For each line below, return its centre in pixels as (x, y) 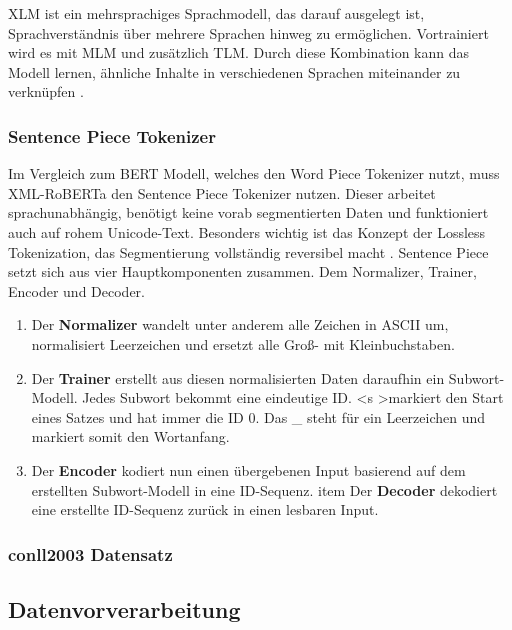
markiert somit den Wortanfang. (130, 436)
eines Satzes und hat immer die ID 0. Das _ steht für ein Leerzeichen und (258, 416)
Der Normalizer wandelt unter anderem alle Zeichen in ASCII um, (240, 324)
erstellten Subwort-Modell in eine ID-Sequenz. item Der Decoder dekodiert (264, 489)
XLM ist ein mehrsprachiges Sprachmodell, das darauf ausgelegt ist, (216, 13)
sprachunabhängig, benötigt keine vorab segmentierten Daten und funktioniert (248, 212)
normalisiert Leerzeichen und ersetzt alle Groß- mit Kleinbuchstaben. (243, 343)
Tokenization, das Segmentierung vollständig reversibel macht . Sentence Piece (248, 251)
